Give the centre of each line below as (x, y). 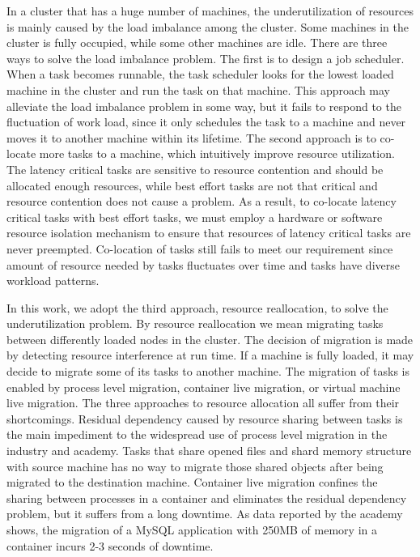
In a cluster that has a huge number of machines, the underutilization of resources (210, 11)
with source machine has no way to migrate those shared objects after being (195, 466)
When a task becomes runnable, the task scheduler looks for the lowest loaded (200, 74)
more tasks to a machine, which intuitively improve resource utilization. (217, 153)
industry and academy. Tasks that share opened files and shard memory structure (209, 451)
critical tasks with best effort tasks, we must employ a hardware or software (195, 217)
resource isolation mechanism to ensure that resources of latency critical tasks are (209, 233)
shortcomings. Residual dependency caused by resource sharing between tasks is (205, 418)
